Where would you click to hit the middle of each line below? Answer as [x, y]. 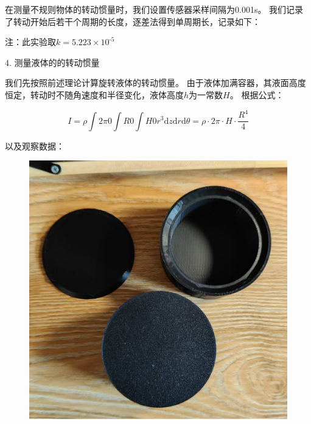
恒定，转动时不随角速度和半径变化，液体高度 [94, 94]
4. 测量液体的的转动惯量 [52, 62]
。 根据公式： [257, 94]
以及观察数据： [35, 146]
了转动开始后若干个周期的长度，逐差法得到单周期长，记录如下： [133, 21]
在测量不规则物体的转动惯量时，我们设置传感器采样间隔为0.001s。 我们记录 [154, 9]
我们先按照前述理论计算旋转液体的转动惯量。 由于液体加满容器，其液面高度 [155, 83]
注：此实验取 [30, 42]
